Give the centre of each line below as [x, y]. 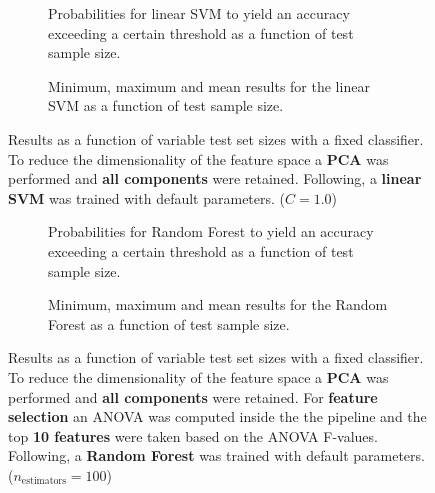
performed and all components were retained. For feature [193, 396]
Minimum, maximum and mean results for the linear [209, 85]
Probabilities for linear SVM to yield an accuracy [199, 13]
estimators [44, 481]
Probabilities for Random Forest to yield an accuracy [211, 231]
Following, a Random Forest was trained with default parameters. [216, 455]
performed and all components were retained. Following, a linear [215, 178]
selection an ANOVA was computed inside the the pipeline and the [217, 416]
